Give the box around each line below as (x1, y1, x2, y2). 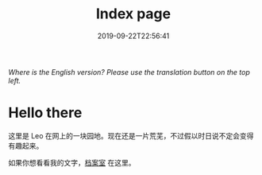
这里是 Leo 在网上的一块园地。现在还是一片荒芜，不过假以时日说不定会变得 (8, 130, 254, 140)
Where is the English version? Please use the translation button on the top (8, 67, 250, 76)
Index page (95, 5, 171, 23)
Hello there (8, 104, 83, 122)
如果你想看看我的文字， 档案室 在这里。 (8, 157, 136, 167)
